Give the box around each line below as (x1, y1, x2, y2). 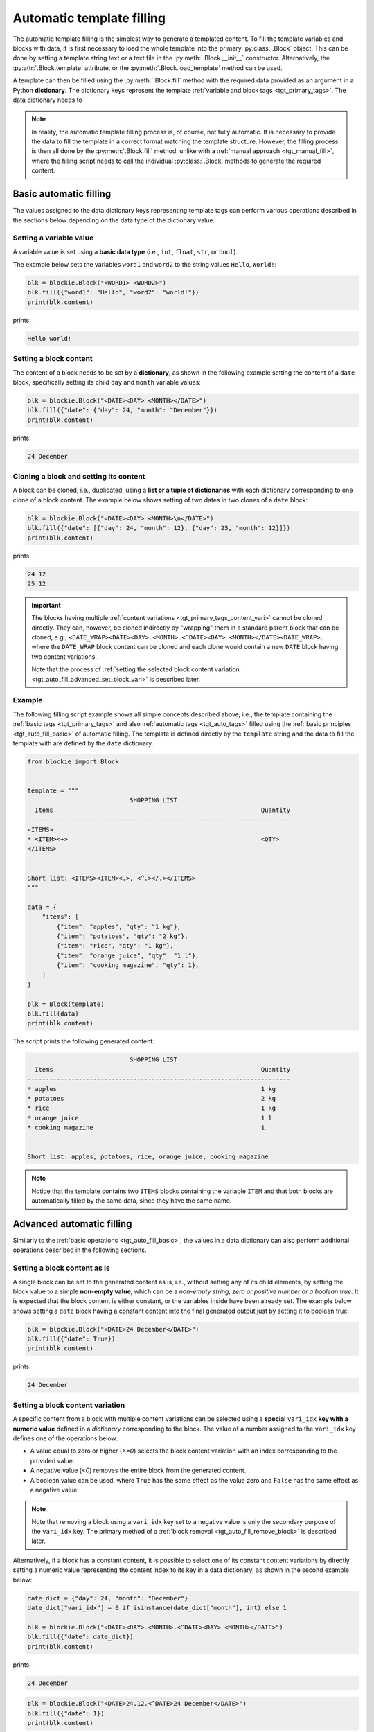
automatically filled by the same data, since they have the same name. (31, 1196, 232, 1205)
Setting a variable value (12, 233, 94, 242)
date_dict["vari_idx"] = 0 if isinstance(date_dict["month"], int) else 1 (27, 1604, 287, 1612)
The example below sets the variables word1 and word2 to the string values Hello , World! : (12, 260, 277, 269)
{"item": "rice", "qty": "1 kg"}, (56, 942, 174, 950)
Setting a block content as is (12, 1263, 110, 1273)
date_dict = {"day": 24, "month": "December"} (27, 1594, 188, 1602)
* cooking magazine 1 (27, 1124, 265, 1132)
